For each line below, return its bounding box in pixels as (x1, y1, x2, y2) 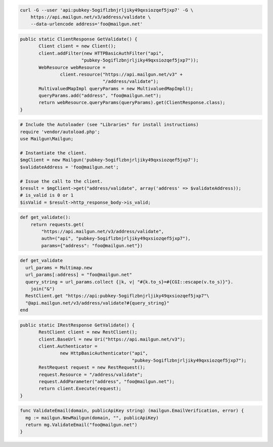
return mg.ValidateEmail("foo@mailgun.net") (25, 422, 138, 428)
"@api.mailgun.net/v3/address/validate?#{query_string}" (25, 300, 169, 306)
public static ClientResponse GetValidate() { (20, 36, 138, 42)
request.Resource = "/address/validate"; (38, 371, 143, 377)
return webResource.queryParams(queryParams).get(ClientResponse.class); (38, 100, 225, 105)
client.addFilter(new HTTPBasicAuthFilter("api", (38, 50, 164, 56)
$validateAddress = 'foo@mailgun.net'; (20, 164, 119, 170)
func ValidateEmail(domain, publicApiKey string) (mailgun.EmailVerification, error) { (20, 408, 244, 414)
